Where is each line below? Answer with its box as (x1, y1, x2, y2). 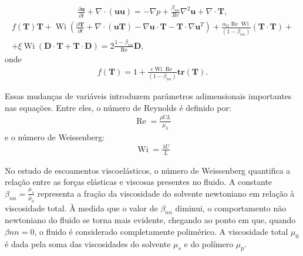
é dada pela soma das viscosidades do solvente (5, 237, 171, 250)
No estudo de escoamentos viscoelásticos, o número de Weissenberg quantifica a (5, 164, 291, 176)
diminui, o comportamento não (175, 201, 287, 214)
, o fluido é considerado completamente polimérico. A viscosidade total (34, 225, 288, 237)
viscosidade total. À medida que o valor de (5, 201, 158, 214)
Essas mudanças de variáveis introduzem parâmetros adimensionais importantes (5, 90, 292, 102)
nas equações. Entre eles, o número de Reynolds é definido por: (5, 101, 231, 113)
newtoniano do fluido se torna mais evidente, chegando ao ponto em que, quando (5, 214, 296, 226)
